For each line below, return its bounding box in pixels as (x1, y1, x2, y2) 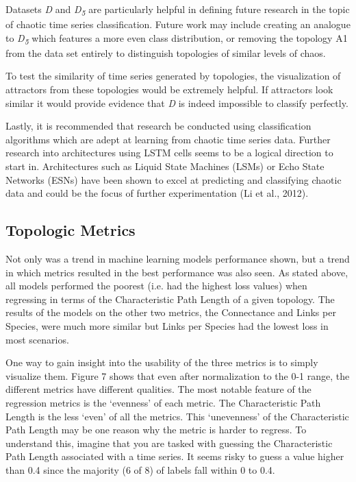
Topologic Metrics (5, 219, 136, 241)
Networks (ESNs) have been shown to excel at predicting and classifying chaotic (5, 172, 342, 186)
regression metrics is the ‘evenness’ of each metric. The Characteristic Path (5, 395, 321, 409)
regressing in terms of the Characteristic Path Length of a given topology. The (5, 291, 335, 306)
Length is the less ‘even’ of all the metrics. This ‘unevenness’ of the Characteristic (5, 409, 349, 423)
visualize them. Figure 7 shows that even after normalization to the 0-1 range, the (5, 368, 350, 383)
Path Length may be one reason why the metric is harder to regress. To (5, 422, 307, 437)
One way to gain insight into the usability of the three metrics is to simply (5, 355, 318, 370)
